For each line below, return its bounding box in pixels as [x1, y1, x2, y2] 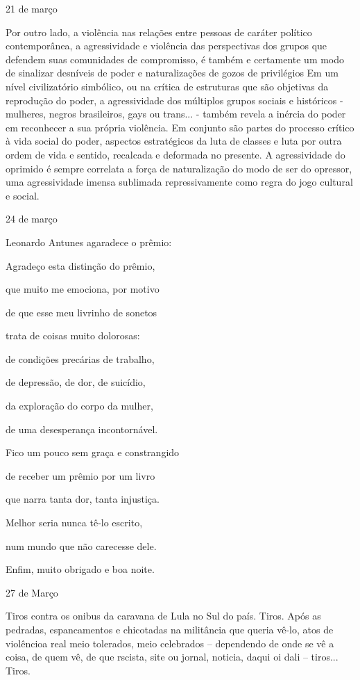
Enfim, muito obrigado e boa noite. [6, 562, 155, 576]
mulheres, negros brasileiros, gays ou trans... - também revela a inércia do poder [6, 106, 346, 121]
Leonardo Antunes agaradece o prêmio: [6, 234, 172, 249]
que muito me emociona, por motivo [6, 282, 160, 296]
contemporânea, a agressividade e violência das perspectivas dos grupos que [6, 38, 327, 53]
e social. [6, 188, 40, 202]
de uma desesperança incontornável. [6, 421, 158, 436]
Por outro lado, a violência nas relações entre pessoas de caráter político [6, 24, 312, 39]
